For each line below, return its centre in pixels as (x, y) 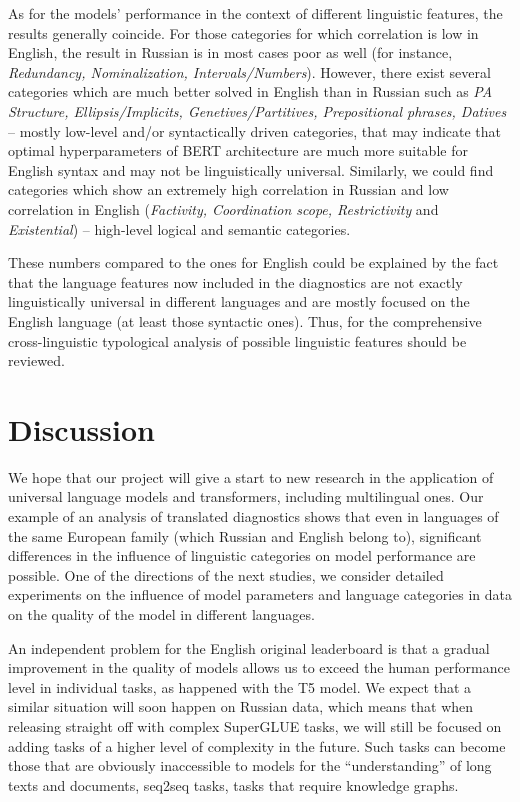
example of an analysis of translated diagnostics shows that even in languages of (253, 516)
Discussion (81, 428)
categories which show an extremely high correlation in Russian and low (228, 189)
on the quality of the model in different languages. (161, 613)
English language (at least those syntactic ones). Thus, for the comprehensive (245, 320)
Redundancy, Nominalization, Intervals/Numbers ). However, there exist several (249, 71)
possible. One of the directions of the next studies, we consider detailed (226, 574)
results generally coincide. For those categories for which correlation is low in (243, 32)
